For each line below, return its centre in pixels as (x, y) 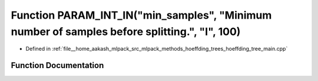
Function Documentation (57, 66)
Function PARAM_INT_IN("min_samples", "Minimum (141, 15)
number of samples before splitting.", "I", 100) (126, 31)
